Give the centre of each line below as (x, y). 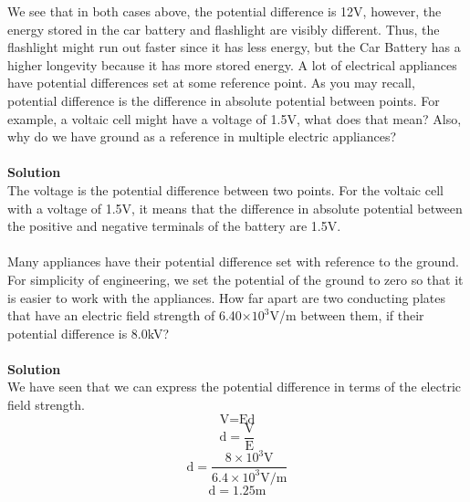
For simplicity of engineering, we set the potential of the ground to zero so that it (235, 279)
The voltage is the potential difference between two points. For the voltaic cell (225, 189)
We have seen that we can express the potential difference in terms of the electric (234, 387)
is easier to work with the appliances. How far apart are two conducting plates (226, 297)
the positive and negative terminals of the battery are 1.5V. (174, 226)
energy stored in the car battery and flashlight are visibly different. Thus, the (224, 29)
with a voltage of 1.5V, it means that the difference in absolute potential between (235, 208)
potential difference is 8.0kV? (89, 333)
